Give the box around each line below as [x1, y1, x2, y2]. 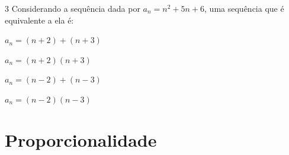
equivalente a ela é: [5, 14, 74, 26]
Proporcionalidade [5, 127, 157, 151]
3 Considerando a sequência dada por [5, 2, 140, 14]
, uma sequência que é [204, 2, 284, 14]
